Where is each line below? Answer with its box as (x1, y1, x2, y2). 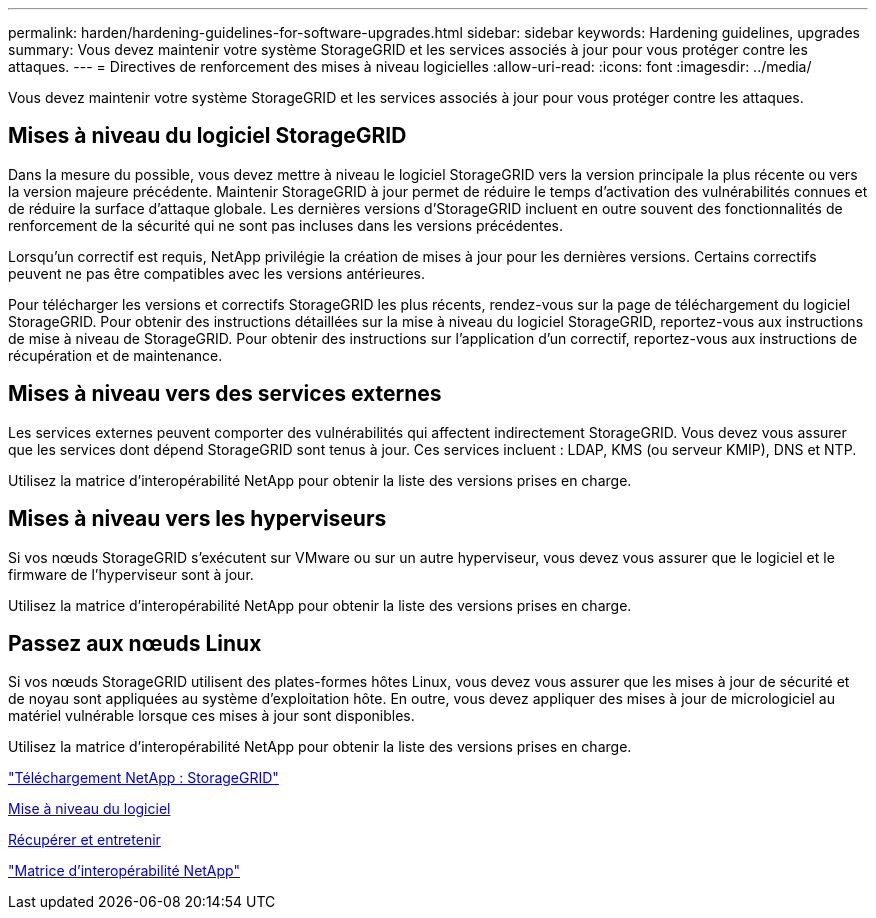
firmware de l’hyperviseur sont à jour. (8, 565, 254, 583)
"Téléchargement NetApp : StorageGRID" (8, 769, 279, 787)
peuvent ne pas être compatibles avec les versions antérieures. (8, 264, 425, 282)
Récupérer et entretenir (8, 831, 161, 849)
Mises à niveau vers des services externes (8, 381, 442, 407)
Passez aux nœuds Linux (8, 630, 262, 656)
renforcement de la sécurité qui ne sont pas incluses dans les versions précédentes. (8, 216, 563, 234)
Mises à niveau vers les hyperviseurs (8, 506, 387, 532)
